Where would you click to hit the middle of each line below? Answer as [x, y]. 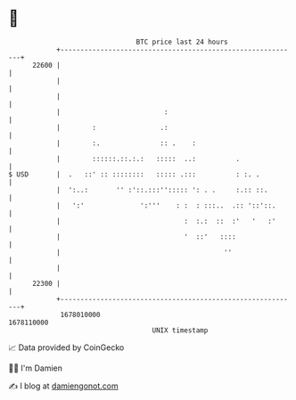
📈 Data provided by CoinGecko [66, 347]
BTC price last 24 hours [182, 42]
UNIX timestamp [180, 330]
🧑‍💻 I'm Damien [36, 368]
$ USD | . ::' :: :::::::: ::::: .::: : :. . [134, 174]
